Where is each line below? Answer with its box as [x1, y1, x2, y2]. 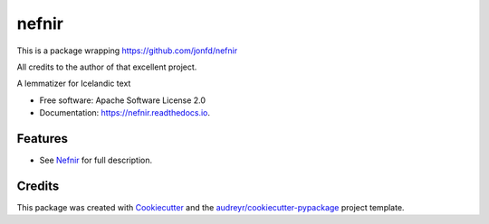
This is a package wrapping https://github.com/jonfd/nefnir [16, 45, 238, 56]
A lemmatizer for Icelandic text [16, 78, 131, 89]
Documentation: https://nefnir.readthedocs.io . [39, 107, 211, 118]
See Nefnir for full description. [39, 154, 153, 166]
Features [16, 131, 68, 146]
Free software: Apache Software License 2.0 [39, 95, 206, 106]
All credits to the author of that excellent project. [16, 61, 197, 72]
